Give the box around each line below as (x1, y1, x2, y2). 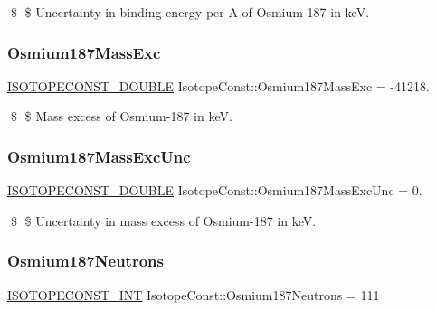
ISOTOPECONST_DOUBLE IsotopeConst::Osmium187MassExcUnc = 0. (7, 181, 422, 200)
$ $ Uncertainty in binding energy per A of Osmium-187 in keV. (10, 3, 370, 21)
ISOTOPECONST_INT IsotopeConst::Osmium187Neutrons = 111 (7, 285, 380, 304)
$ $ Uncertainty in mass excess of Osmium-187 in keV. (10, 211, 317, 230)
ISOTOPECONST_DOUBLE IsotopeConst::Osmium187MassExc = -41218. (7, 76, 430, 95)
